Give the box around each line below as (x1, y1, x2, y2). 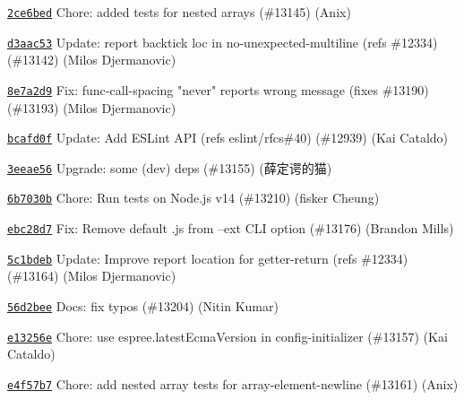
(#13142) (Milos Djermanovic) (7, 50, 176, 69)
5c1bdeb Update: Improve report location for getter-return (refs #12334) (7, 248, 408, 267)
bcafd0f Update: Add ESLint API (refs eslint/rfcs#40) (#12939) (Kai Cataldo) (7, 128, 449, 147)
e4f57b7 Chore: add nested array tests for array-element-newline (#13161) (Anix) (7, 374, 459, 393)
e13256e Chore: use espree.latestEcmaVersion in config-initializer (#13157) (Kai (7, 326, 448, 345)
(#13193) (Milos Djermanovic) (7, 98, 176, 117)
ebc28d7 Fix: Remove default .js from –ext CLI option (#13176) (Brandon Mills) (7, 219, 454, 238)
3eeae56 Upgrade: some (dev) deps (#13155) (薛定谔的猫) (7, 158, 332, 177)
